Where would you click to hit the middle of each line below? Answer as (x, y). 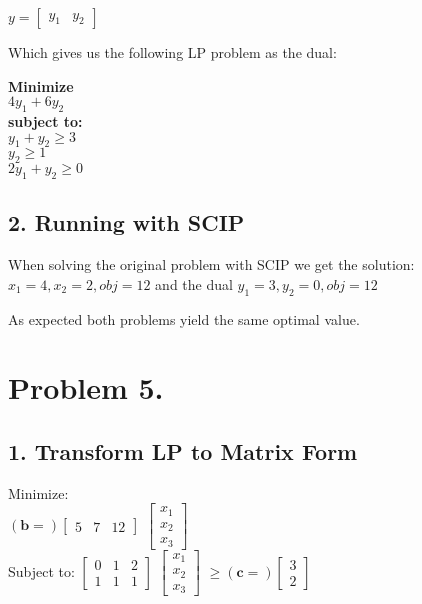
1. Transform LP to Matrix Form (183, 450)
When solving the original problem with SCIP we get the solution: (211, 264)
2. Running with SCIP (126, 222)
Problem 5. (86, 387)
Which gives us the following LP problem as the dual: (172, 52)
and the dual (194, 283)
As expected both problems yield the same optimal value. (184, 318)
